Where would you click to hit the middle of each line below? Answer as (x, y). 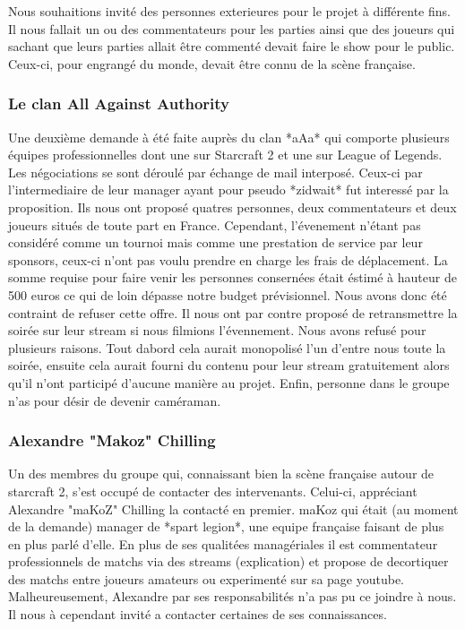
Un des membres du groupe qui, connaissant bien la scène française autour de (221, 474)
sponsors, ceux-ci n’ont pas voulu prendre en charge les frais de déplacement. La (228, 259)
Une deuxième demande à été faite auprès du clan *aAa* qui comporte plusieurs (229, 137)
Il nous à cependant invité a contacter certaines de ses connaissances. (198, 614)
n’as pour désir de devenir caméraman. (115, 400)
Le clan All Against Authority (119, 103)
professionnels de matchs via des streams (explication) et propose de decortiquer (228, 561)
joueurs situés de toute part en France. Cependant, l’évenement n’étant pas (215, 224)
